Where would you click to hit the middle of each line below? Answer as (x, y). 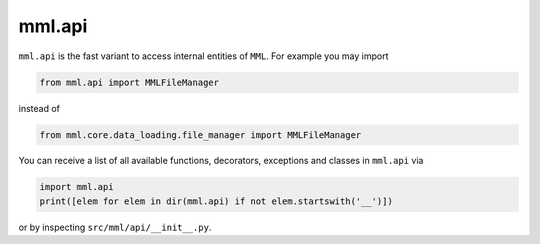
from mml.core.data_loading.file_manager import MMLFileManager (200, 134)
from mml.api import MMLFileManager (129, 82)
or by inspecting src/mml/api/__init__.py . (115, 227)
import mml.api (76, 187)
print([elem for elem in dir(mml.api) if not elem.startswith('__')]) (216, 201)
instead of (39, 108)
